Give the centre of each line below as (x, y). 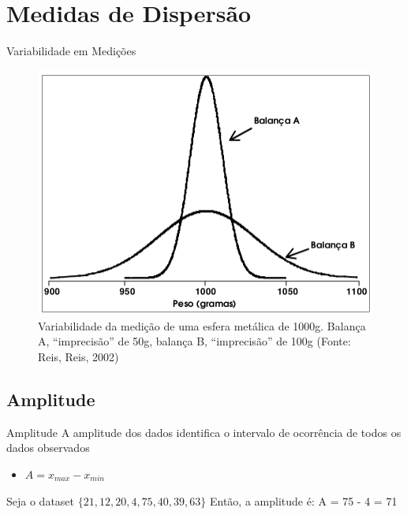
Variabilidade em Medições (71, 51)
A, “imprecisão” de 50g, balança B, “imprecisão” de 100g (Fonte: (194, 341)
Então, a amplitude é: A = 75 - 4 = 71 (303, 500)
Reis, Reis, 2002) (78, 356)
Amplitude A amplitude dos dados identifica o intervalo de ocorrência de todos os (204, 432)
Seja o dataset (41, 500)
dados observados (48, 448)
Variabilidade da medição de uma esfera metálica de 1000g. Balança (202, 325)
